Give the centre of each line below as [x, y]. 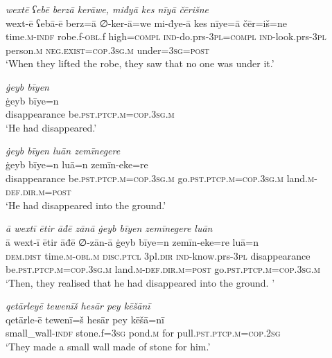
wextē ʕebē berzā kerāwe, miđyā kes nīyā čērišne [107, 9]
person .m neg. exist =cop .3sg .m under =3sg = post [108, 50]
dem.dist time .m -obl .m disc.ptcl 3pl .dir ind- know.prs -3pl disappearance [158, 255]
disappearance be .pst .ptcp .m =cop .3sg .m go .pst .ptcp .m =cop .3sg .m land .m [160, 178]
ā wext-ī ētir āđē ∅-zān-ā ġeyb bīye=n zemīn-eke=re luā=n [132, 241]
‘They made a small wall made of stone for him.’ [108, 347]
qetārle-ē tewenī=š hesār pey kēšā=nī [85, 319]
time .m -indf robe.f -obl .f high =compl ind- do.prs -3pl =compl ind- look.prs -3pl [166, 36]
